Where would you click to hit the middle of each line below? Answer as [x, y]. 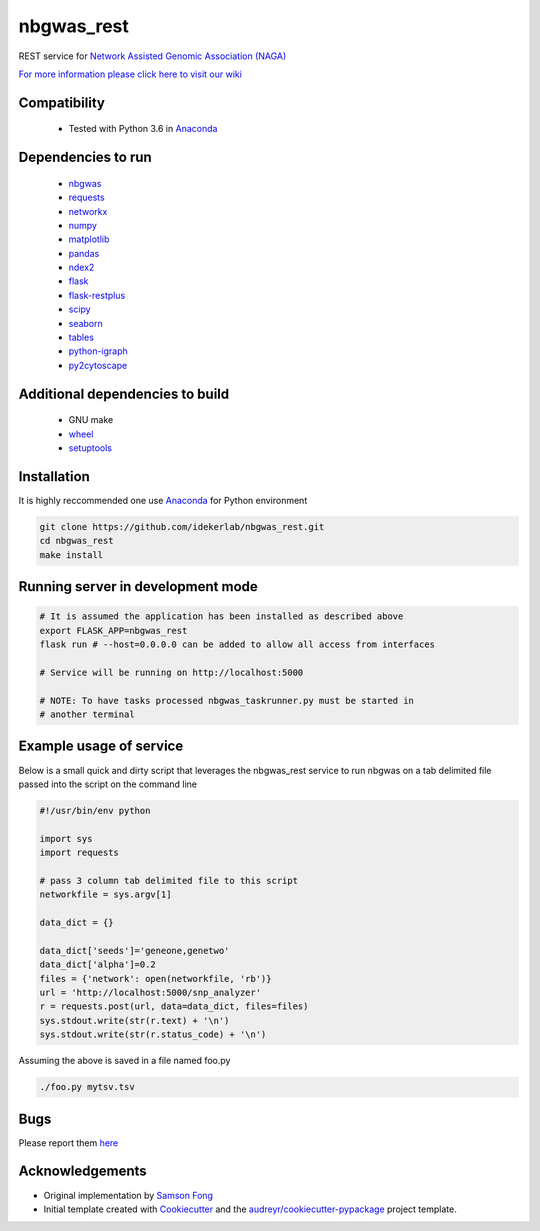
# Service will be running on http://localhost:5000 [171, 672]
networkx [88, 211]
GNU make [91, 420]
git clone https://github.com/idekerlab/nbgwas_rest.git [182, 526]
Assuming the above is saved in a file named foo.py [124, 1061]
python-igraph [98, 351]
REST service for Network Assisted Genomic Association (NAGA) [152, 56]
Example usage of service [101, 746]
